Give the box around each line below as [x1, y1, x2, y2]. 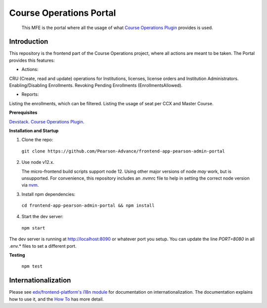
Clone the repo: [21, 137, 53, 143]
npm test [21, 264, 43, 269]
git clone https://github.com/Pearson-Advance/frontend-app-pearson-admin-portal [21, 148, 225, 154]
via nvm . [21, 182, 39, 188]
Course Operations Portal [9, 7, 116, 18]
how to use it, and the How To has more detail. [9, 296, 104, 302]
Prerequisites [9, 110, 38, 115]
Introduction [9, 38, 48, 46]
